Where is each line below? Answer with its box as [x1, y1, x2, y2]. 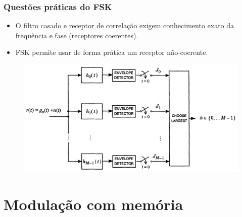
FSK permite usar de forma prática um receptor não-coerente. [15, 47, 208, 57]
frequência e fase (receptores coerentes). [15, 30, 138, 40]
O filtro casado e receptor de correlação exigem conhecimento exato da [15, 20, 234, 31]
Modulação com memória [4, 194, 183, 214]
